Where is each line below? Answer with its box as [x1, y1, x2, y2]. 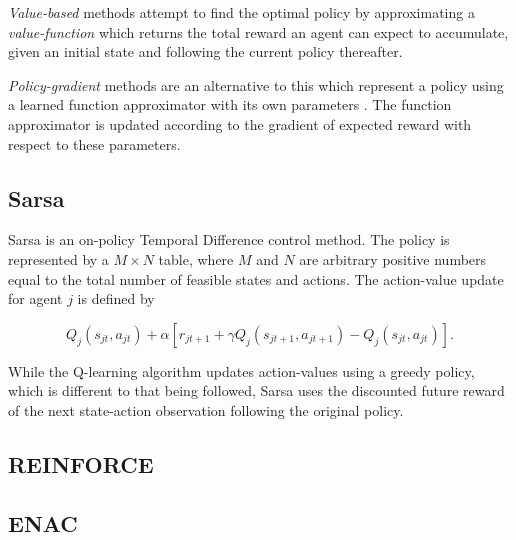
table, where [158, 248, 234, 269]
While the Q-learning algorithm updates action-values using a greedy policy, [8, 360, 475, 381]
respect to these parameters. [8, 133, 181, 154]
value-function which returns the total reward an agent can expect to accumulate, [8, 21, 509, 42]
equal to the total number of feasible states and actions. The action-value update [8, 268, 504, 289]
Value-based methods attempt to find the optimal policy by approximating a [8, 2, 475, 22]
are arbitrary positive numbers [299, 248, 487, 269]
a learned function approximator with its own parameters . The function [8, 94, 452, 115]
